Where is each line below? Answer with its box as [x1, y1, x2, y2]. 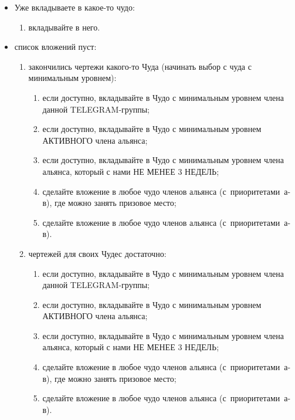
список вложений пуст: [14, 40, 97, 53]
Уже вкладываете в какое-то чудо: [14, 1, 135, 13]
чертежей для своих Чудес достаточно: [28, 247, 167, 259]
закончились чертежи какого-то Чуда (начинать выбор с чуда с [28, 60, 252, 72]
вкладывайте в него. [28, 21, 100, 33]
